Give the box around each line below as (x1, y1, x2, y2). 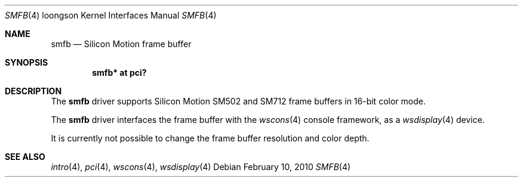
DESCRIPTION (5, 86, 62, 96)
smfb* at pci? (92, 67, 147, 78)
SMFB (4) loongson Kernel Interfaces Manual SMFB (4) (5, 10, 217, 20)
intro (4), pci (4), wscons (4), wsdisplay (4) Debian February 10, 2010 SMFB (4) (51, 162, 351, 172)
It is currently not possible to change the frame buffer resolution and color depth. (51, 133, 370, 143)
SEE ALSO (5, 152, 45, 162)
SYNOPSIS (5, 57, 48, 67)
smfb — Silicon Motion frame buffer (51, 39, 192, 49)
